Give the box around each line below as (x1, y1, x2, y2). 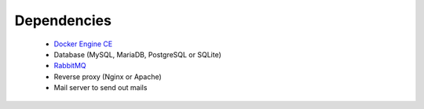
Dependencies (14, 12, 111, 29)
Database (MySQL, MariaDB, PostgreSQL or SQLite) (53, 49, 221, 59)
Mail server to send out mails (53, 83, 148, 93)
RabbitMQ (53, 61, 86, 71)
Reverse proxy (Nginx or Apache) (53, 71, 163, 82)
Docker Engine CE (53, 39, 113, 49)
